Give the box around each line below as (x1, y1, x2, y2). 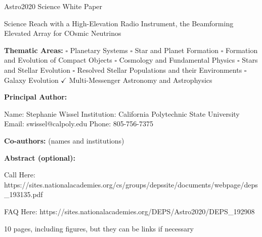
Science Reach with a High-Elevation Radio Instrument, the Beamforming (4, 18, 234, 28)
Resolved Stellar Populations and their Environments (77, 64, 242, 75)
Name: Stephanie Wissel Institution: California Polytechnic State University (4, 108, 240, 119)
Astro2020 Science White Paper (4, 1, 103, 11)
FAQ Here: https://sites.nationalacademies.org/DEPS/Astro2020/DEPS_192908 (4, 206, 255, 216)
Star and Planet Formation (135, 44, 219, 55)
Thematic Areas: (4, 44, 63, 55)
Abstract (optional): (4, 152, 75, 163)
